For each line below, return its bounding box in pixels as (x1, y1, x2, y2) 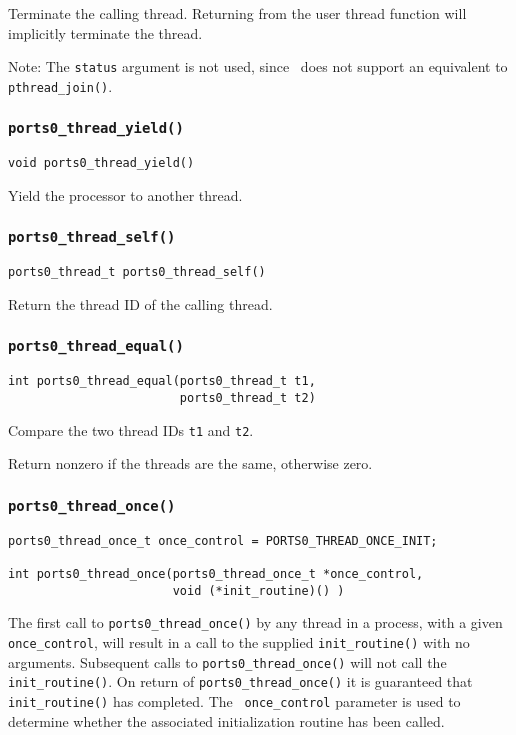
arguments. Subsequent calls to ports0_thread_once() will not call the (8, 651, 447, 672)
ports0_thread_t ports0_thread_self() (8, 265, 266, 280)
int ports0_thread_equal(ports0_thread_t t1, (8, 374, 316, 389)
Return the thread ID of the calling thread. (8, 293, 273, 314)
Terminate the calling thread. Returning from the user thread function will (8, 3, 467, 23)
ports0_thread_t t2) (179, 391, 316, 405)
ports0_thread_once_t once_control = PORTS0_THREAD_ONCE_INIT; (8, 533, 438, 548)
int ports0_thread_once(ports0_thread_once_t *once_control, (8, 567, 424, 581)
